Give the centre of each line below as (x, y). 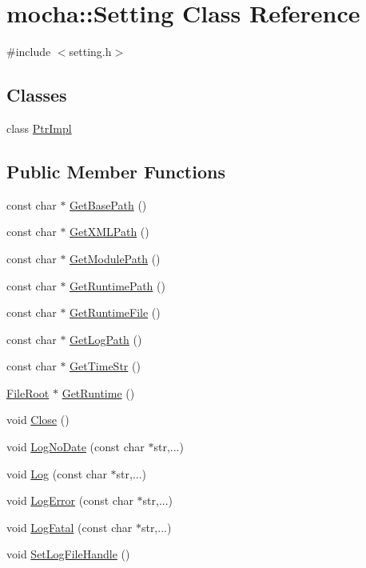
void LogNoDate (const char (76, 447)
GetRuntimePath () (117, 285)
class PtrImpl (39, 128)
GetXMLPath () (109, 232)
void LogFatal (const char (70, 527)
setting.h (90, 52)
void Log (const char (57, 473)
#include (29, 52)
